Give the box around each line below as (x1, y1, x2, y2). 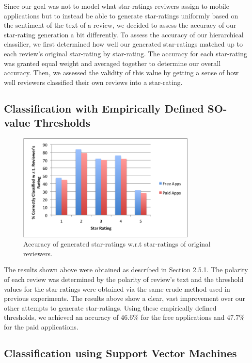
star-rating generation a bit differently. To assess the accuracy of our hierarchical (4, 29, 244, 39)
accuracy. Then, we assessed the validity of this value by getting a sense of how (4, 67, 239, 78)
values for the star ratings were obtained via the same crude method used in (4, 283, 230, 294)
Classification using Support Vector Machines (4, 345, 237, 360)
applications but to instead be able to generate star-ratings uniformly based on (4, 10, 238, 20)
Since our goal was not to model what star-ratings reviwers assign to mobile (4, 1, 229, 11)
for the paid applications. (4, 321, 79, 331)
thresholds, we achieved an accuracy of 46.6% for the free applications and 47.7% (4, 312, 245, 322)
